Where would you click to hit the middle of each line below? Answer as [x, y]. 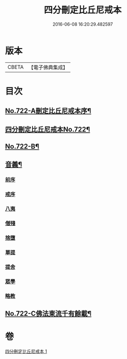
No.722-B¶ [22, 147]
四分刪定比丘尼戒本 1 [26, 352]
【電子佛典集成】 [48, 67]
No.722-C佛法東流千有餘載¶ [48, 314]
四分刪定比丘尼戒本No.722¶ [48, 129]
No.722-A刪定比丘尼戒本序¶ [48, 111]
